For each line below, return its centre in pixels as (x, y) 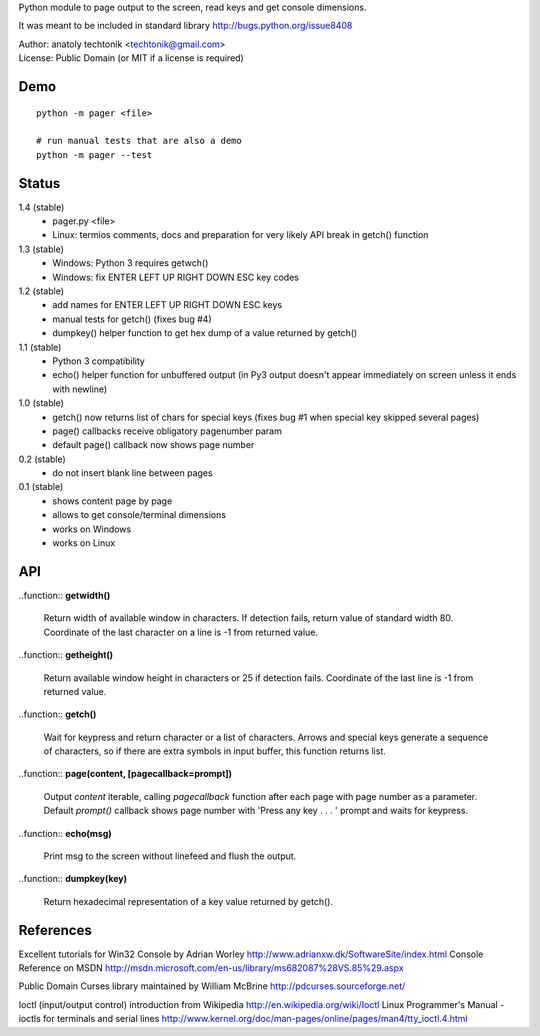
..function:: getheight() (66, 655)
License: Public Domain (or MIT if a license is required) (131, 58)
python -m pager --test (94, 154)
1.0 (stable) (41, 403)
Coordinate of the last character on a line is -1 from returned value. (181, 632)
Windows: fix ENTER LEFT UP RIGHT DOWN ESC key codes (176, 277)
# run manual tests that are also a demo (139, 141)
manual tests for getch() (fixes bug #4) (132, 319)
